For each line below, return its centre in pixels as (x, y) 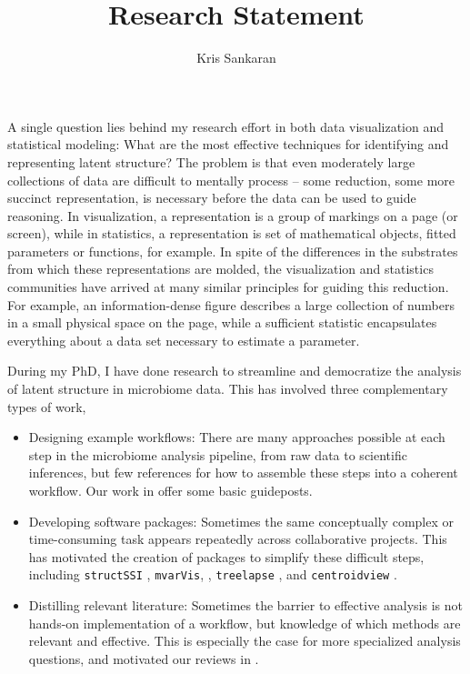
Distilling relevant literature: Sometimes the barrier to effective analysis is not (245, 605)
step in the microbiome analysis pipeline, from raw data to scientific (218, 454)
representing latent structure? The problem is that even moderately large (211, 161)
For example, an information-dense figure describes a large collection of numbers (231, 304)
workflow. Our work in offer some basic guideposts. (170, 490)
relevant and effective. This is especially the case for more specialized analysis (245, 641)
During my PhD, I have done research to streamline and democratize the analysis (235, 371)
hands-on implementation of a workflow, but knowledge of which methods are (245, 623)
